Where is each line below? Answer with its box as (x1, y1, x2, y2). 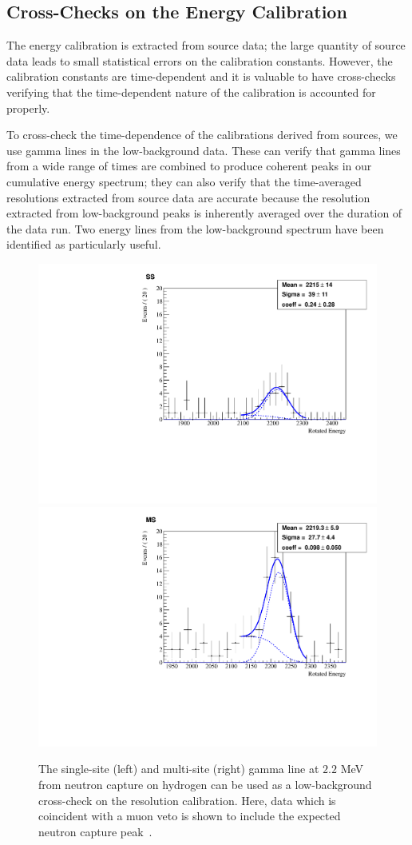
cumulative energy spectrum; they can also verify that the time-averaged (6, 173, 362, 189)
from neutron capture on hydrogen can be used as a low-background (38, 776, 372, 793)
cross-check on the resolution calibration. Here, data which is (38, 791, 336, 808)
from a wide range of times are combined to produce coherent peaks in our (6, 157, 372, 174)
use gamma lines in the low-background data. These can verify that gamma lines (6, 141, 401, 158)
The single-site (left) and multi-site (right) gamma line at (38, 760, 319, 777)
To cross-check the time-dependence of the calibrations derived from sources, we (6, 126, 398, 143)
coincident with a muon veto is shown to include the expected (38, 807, 341, 824)
